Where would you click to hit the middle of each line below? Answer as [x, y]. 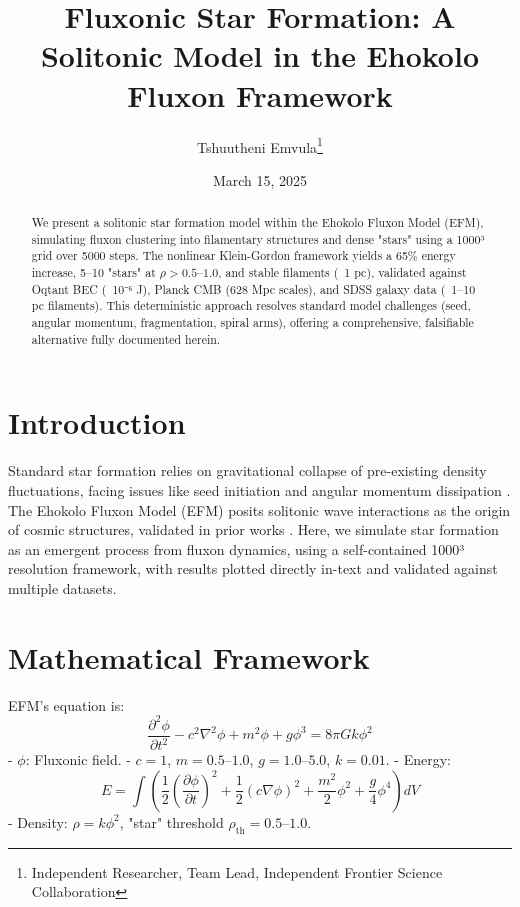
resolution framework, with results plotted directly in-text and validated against [253, 568]
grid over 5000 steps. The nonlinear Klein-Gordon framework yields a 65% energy [243, 255]
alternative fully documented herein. [126, 338]
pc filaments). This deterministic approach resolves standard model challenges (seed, [251, 305]
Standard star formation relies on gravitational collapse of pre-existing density [247, 470]
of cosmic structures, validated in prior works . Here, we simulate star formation [253, 529]
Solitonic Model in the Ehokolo [260, 55]
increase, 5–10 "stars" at [93, 272]
